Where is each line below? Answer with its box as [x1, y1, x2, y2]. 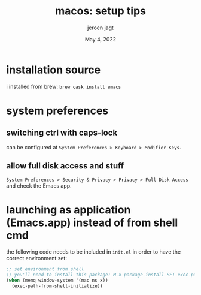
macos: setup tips [54, 4, 147, 18]
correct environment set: [6, 255, 68, 262]
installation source [6, 63, 101, 76]
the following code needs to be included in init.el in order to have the [6, 248, 181, 255]
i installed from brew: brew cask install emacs [6, 83, 121, 90]
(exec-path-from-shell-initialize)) [11, 283, 103, 289]
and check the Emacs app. [6, 182, 72, 189]
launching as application [6, 203, 131, 216]
